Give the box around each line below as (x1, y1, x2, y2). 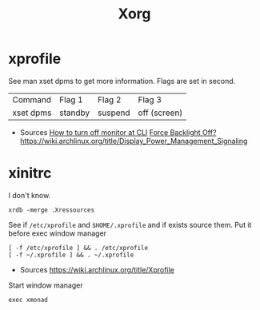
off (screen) (138, 107, 183, 118)
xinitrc (8, 165, 52, 182)
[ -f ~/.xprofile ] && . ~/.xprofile (8, 251, 134, 259)
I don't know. (8, 190, 51, 200)
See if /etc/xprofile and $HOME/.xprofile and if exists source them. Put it (8, 220, 252, 229)
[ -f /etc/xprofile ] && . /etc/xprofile (8, 244, 149, 252)
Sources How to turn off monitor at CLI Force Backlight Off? (19, 127, 217, 137)
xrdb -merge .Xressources (8, 205, 94, 214)
